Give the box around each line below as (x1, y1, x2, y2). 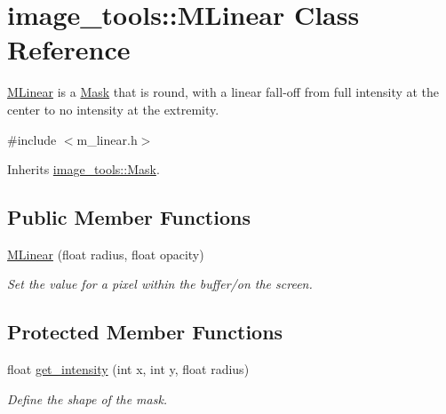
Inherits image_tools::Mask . (7, 160, 160, 179)
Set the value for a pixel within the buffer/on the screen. (7, 275, 313, 293)
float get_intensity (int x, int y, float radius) (7, 360, 250, 378)
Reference (7, 31, 131, 68)
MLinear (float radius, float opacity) (7, 244, 204, 263)
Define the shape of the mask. (7, 389, 168, 408)
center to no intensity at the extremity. (7, 100, 219, 118)
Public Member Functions (7, 203, 251, 231)
